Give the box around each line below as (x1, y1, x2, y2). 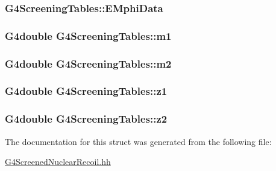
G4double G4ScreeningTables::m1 (5, 28, 172, 43)
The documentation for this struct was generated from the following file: (5, 135, 272, 147)
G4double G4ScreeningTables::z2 (5, 111, 168, 126)
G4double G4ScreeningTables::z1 (5, 83, 168, 98)
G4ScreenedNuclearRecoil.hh (5, 155, 111, 168)
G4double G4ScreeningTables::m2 (5, 56, 172, 71)
